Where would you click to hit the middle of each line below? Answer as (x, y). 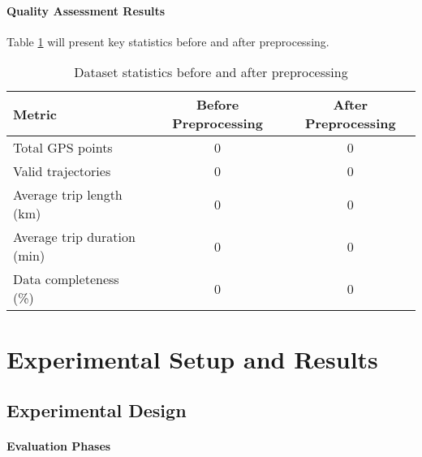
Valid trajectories (62, 171)
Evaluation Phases (59, 446)
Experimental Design (97, 410)
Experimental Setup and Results (192, 358)
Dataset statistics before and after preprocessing (211, 72)
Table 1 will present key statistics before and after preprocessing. (168, 41)
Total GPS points (63, 148)
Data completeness (66, 279)
